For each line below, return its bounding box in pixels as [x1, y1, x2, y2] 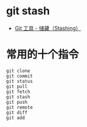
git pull [6, 83, 28, 89]
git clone [6, 67, 31, 74]
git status [6, 78, 33, 84]
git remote [6, 104, 33, 110]
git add [6, 114, 25, 120]
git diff [6, 109, 28, 116]
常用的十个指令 [6, 48, 79, 61]
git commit [6, 73, 33, 79]
